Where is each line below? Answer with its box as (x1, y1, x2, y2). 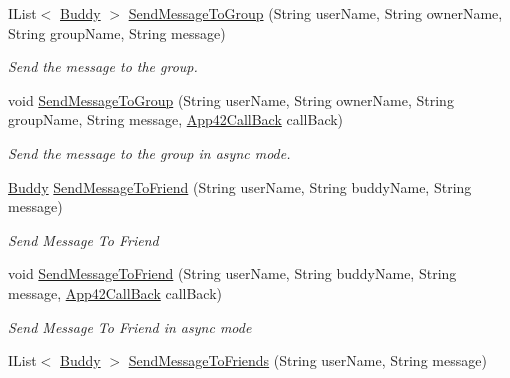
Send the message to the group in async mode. (8, 142, 291, 163)
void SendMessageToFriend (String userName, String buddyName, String (8, 263, 457, 284)
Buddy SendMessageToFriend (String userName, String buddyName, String (8, 176, 472, 197)
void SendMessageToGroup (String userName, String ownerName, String (8, 89, 454, 110)
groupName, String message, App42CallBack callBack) (8, 109, 344, 130)
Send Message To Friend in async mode (8, 316, 252, 337)
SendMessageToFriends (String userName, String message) (128, 350, 487, 371)
